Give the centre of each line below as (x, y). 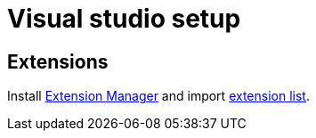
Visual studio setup (124, 19)
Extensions (58, 61)
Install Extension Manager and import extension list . (158, 96)
